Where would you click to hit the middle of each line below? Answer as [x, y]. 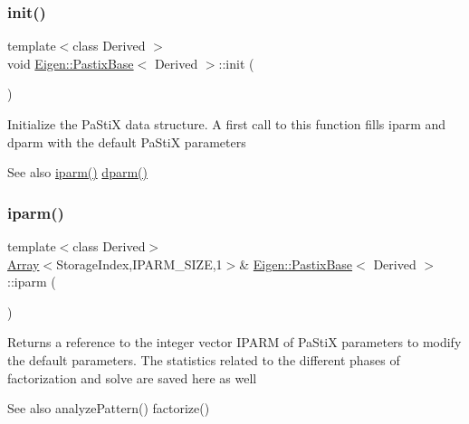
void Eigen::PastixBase [71, 63]
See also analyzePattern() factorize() [109, 408]
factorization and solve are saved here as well [132, 377]
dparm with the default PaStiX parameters [127, 141]
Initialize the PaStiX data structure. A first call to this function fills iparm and [227, 124]
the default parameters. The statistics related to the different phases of [204, 359]
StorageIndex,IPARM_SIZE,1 [139, 264]
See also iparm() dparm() [77, 172]
